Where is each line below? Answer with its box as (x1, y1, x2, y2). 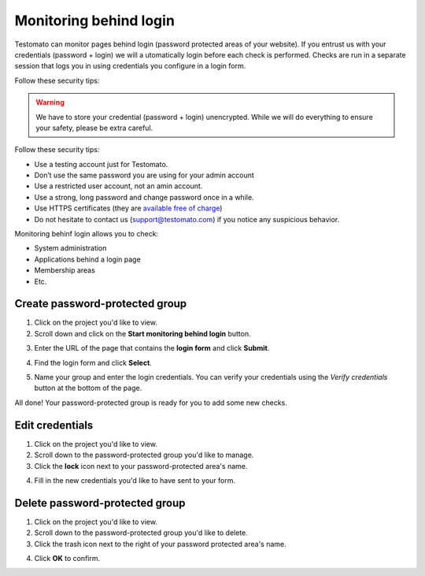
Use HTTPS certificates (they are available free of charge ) (34, 203, 223, 213)
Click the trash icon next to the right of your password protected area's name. (34, 539, 286, 548)
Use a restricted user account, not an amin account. (34, 181, 203, 191)
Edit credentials (14, 418, 94, 432)
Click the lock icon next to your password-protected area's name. (34, 461, 248, 470)
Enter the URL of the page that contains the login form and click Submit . (34, 344, 270, 353)
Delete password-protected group (14, 496, 186, 510)
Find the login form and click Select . (34, 358, 153, 367)
